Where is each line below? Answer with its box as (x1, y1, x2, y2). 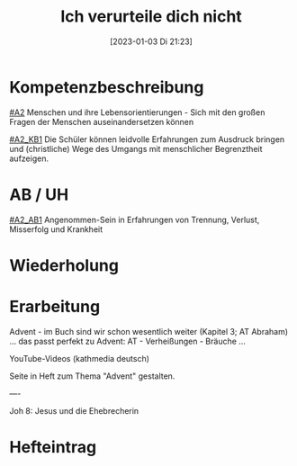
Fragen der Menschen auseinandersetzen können (9, 116, 194, 127)
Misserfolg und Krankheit (9, 223, 103, 235)
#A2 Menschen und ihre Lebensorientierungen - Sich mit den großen (9, 106, 265, 118)
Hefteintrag (9, 436, 97, 457)
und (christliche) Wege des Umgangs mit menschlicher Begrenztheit (9, 143, 263, 154)
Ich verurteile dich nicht (59, 6, 243, 27)
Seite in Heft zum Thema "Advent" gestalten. (9, 371, 175, 381)
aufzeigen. (9, 153, 49, 164)
